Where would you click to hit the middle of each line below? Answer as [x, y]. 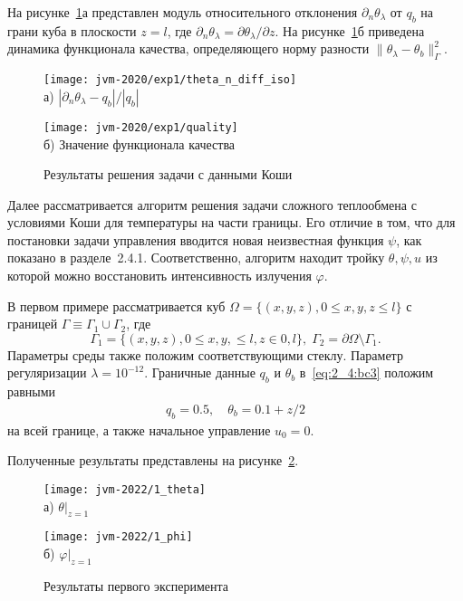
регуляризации [47, 372]
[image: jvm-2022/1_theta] [125, 489]
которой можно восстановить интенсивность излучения [159, 276]
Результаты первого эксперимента [136, 585]
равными [32, 391]
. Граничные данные [200, 372]
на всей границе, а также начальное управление [139, 429]
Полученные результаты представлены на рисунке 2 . [153, 460]
